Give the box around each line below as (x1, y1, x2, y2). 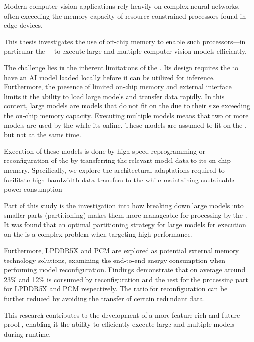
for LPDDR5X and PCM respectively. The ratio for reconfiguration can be (4, 283, 228, 294)
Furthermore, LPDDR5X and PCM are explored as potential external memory (4, 245, 239, 256)
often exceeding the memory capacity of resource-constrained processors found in (4, 10, 246, 20)
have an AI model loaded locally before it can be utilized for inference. (4, 72, 215, 82)
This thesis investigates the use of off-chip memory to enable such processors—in (4, 36, 246, 46)
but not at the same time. (4, 129, 81, 140)
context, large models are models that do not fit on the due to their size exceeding (4, 101, 250, 111)
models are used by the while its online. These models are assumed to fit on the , (4, 120, 247, 130)
